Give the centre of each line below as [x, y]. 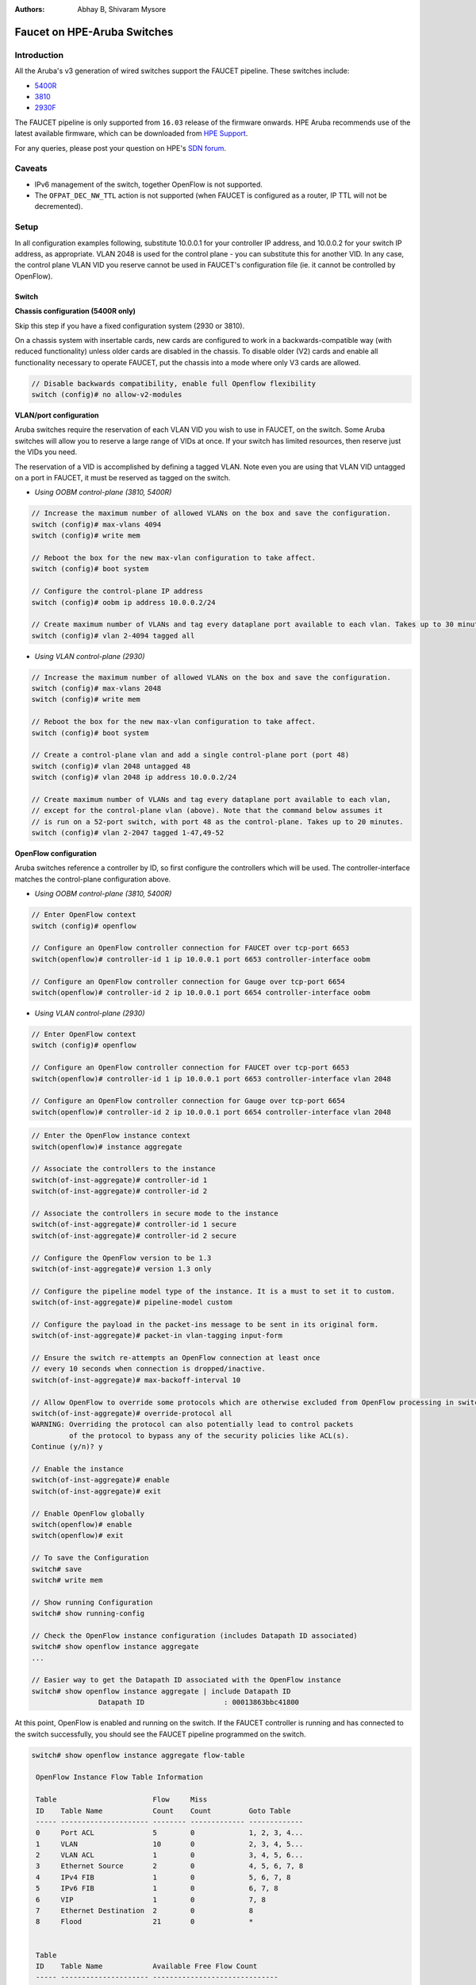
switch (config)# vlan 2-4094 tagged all [113, 636]
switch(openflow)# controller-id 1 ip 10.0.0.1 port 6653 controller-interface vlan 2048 [211, 1079]
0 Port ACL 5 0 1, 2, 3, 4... [170, 1833]
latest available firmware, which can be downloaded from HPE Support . [131, 133]
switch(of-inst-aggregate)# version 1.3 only [121, 1269]
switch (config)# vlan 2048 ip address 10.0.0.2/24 [134, 777]
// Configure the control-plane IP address [117, 591]
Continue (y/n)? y [67, 1447]
